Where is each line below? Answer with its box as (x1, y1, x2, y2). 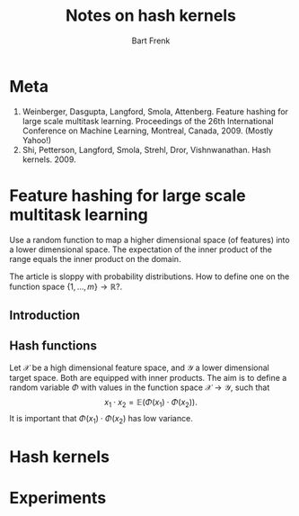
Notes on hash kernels (66, 5, 236, 26)
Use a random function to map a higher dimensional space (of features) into (9, 234, 290, 245)
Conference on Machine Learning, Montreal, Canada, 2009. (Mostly (22, 125, 274, 136)
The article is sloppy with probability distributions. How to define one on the (9, 271, 290, 282)
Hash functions (9, 339, 97, 354)
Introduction (9, 308, 81, 323)
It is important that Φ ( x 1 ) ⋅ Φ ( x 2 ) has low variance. (9, 412, 193, 426)
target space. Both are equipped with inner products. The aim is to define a (9, 372, 287, 383)
